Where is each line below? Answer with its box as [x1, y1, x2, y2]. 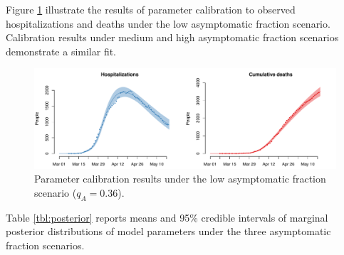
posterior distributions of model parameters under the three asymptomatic [6, 224, 331, 239]
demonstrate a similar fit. [6, 43, 117, 58]
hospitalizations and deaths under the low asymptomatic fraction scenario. [6, 16, 330, 31]
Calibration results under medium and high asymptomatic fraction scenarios [6, 30, 339, 45]
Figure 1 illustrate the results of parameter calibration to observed [6, 2, 296, 16]
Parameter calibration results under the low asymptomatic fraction [34, 171, 326, 186]
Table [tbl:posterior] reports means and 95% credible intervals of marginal [6, 210, 328, 224]
